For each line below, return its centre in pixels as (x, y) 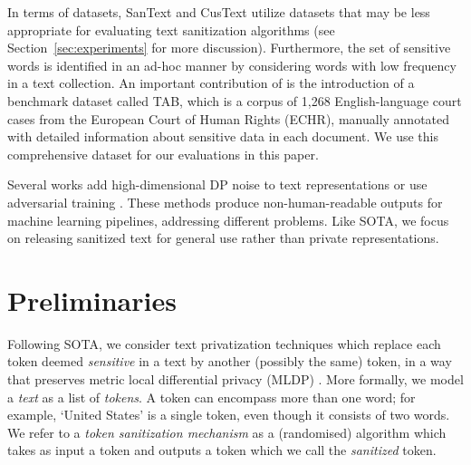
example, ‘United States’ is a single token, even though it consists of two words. (229, 415)
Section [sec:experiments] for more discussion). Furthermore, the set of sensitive (229, 48)
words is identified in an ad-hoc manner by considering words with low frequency (232, 65)
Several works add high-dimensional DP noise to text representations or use (217, 184)
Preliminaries (92, 300)
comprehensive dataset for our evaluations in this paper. (163, 154)
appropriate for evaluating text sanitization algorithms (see (171, 29)
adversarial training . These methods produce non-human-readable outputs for (225, 202)
